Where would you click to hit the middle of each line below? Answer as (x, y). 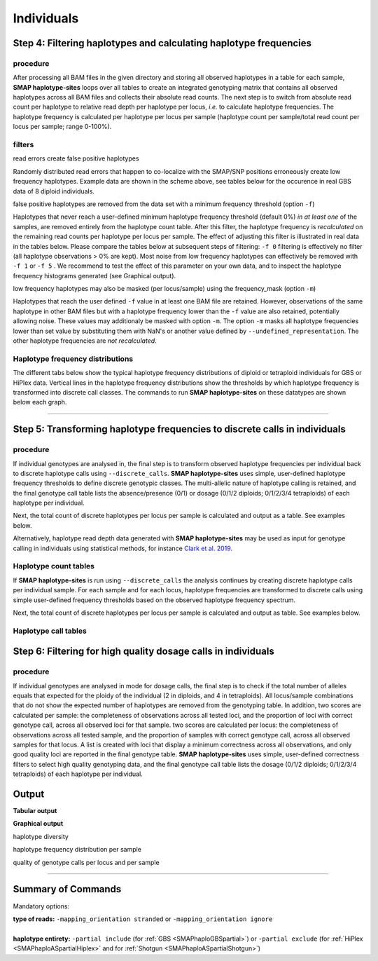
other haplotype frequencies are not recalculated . (85, 341)
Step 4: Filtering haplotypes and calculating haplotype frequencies (162, 43)
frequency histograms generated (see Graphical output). (94, 275)
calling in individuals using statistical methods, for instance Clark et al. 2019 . (123, 548)
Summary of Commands (67, 889)
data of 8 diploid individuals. (54, 191)
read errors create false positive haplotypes (76, 158)
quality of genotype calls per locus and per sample (86, 862)
